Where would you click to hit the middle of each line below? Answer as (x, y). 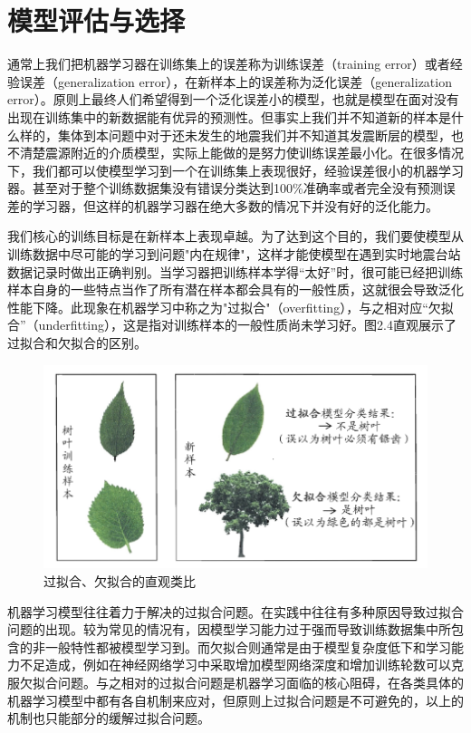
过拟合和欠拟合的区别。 (77, 343)
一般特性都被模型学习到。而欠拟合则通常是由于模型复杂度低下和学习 (248, 646)
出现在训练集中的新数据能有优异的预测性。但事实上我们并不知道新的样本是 (229, 116)
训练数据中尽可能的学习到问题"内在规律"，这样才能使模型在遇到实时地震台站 (234, 254)
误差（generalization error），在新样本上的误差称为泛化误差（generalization (235, 81)
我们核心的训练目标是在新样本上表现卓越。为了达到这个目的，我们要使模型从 (235, 236)
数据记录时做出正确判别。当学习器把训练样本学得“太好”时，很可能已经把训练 (235, 271)
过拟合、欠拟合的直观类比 (120, 581)
